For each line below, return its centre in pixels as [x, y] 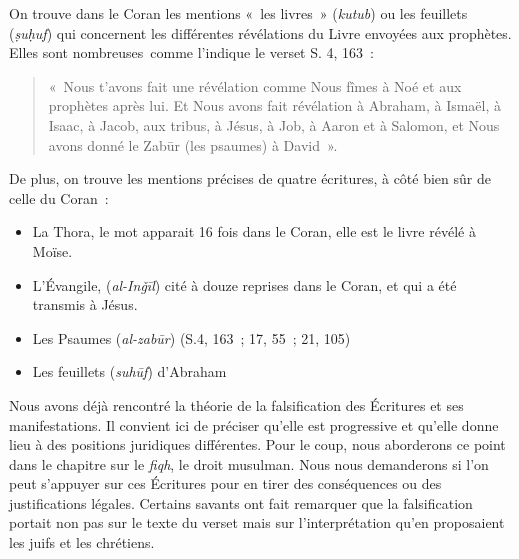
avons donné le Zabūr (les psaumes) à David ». [193, 144]
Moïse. [52, 250]
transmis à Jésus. [85, 304]
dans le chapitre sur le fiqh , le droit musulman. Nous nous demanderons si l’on [249, 463]
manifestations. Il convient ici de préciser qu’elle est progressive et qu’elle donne [254, 424]
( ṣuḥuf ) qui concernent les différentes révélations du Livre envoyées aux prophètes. [260, 32]
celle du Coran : [59, 197]
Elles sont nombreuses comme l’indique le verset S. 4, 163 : [192, 52]
